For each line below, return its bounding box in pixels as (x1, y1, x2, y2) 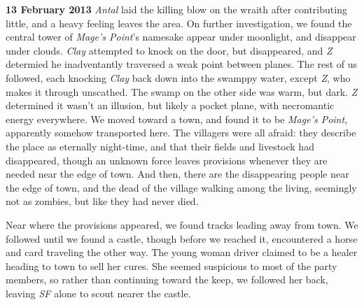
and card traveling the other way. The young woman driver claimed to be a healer (6, 245, 358, 260)
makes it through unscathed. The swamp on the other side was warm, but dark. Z (6, 84, 358, 99)
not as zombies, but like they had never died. (6, 194, 199, 208)
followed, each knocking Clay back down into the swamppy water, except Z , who (6, 70, 351, 85)
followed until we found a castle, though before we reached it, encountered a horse (6, 231, 358, 246)
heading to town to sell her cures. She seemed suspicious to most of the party (6, 258, 337, 273)
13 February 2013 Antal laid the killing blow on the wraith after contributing (6, 2, 347, 16)
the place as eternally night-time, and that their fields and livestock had (6, 139, 314, 153)
